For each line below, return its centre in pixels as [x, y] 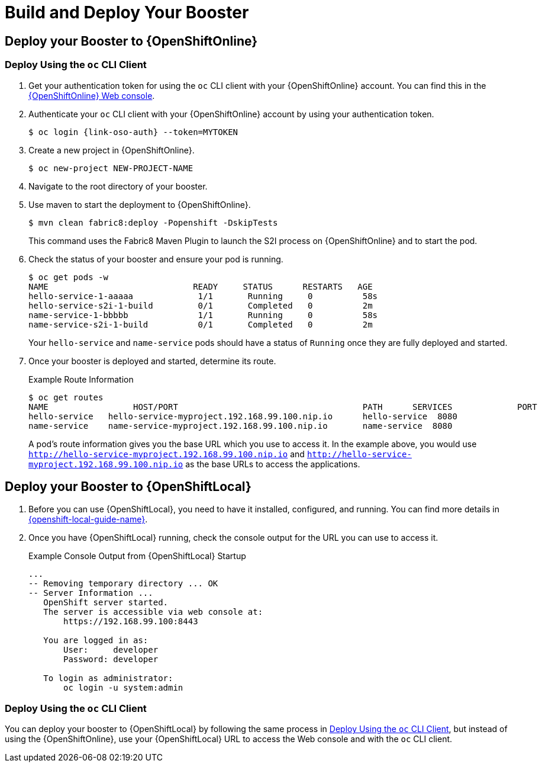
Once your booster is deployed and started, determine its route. [152, 361]
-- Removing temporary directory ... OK [123, 584]
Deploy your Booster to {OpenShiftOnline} [131, 41]
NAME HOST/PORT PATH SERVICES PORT [283, 407]
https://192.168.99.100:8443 [131, 622]
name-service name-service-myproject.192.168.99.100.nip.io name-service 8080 [241, 426]
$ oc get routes [66, 397]
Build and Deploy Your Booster [127, 12]
